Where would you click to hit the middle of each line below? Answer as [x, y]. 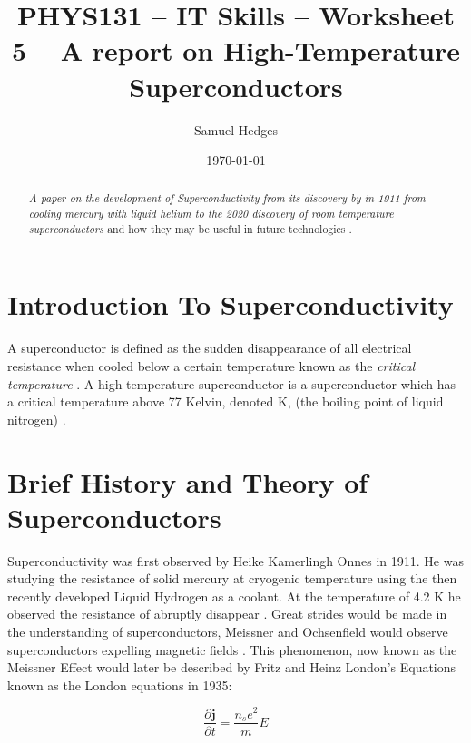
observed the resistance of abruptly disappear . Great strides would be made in [227, 614]
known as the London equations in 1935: [120, 684]
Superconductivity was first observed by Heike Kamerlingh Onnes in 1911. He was [235, 560]
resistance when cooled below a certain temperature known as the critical [211, 365]
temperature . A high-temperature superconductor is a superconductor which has [232, 383]
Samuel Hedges [236, 129]
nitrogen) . [37, 419]
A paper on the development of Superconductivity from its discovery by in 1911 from [227, 198]
